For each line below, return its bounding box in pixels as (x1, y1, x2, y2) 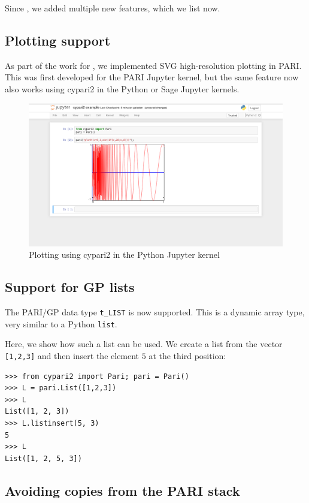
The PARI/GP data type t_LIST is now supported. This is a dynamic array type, (5, 306, 305, 318)
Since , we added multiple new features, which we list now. (5, 2, 220, 14)
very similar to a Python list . (5, 317, 117, 330)
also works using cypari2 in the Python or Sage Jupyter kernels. (5, 82, 240, 95)
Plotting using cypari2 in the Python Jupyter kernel (29, 248, 220, 261)
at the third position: (149, 349, 226, 362)
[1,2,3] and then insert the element (5, 349, 140, 362)
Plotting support (5, 31, 111, 49)
